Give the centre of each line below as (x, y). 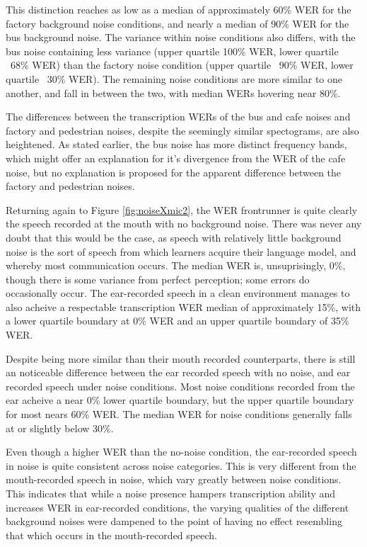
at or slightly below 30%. (60, 428)
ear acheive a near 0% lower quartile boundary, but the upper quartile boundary (180, 400)
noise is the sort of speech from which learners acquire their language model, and (181, 251)
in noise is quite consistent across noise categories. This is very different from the (181, 465)
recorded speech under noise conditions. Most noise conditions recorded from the (180, 386)
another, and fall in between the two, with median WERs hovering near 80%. (173, 92)
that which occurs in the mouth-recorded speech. (111, 535)
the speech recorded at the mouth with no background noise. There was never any (184, 224)
